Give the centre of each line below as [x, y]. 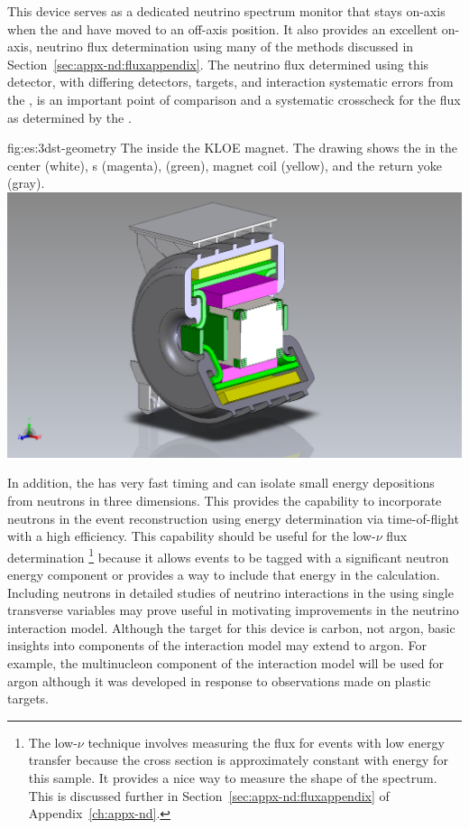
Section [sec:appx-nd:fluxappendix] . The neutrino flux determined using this [218, 64]
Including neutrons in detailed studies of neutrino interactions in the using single [230, 592]
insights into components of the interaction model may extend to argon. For [217, 645]
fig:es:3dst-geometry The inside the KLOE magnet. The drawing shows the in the [233, 148]
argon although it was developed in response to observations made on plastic [219, 680]
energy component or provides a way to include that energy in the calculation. [224, 574]
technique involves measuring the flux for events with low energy [266, 742]
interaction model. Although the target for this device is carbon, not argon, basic [231, 627]
